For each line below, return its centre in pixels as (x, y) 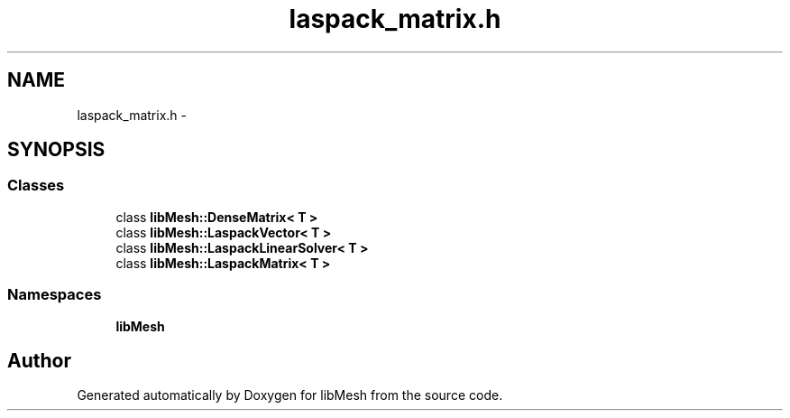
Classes (36, 186)
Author (39, 360)
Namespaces (55, 295)
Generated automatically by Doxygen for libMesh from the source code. (290, 395)
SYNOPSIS (56, 150)
